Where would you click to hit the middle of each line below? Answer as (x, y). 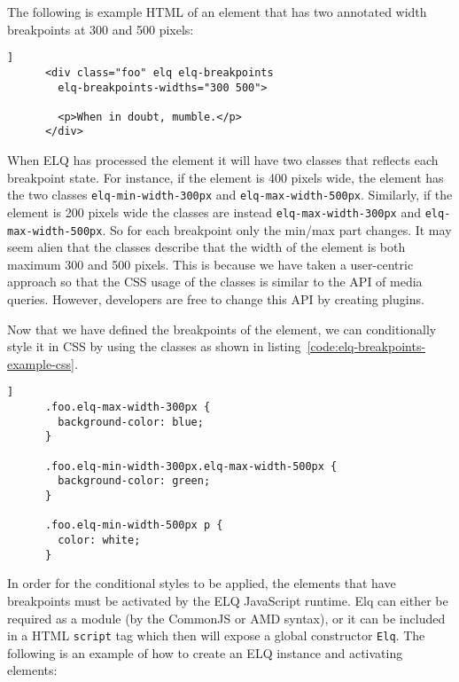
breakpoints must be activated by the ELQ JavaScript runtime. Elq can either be (228, 600)
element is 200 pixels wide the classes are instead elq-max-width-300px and (214, 212)
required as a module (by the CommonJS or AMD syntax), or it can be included (226, 618)
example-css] (41, 363)
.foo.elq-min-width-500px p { (134, 525)
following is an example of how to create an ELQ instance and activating (205, 652)
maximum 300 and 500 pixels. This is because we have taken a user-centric (210, 264)
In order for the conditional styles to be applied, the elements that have (202, 583)
